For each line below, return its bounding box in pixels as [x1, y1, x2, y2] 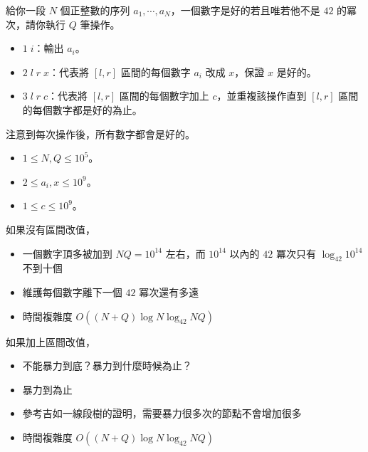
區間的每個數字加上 [119, 88, 209, 103]
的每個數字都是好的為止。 [22, 102, 142, 117]
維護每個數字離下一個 [22, 284, 122, 299]
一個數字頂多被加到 [22, 246, 112, 261]
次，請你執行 [6, 16, 65, 31]
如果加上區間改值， [6, 334, 95, 349]
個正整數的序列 [60, 3, 130, 17]
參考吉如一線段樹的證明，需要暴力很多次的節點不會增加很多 [22, 406, 302, 421]
